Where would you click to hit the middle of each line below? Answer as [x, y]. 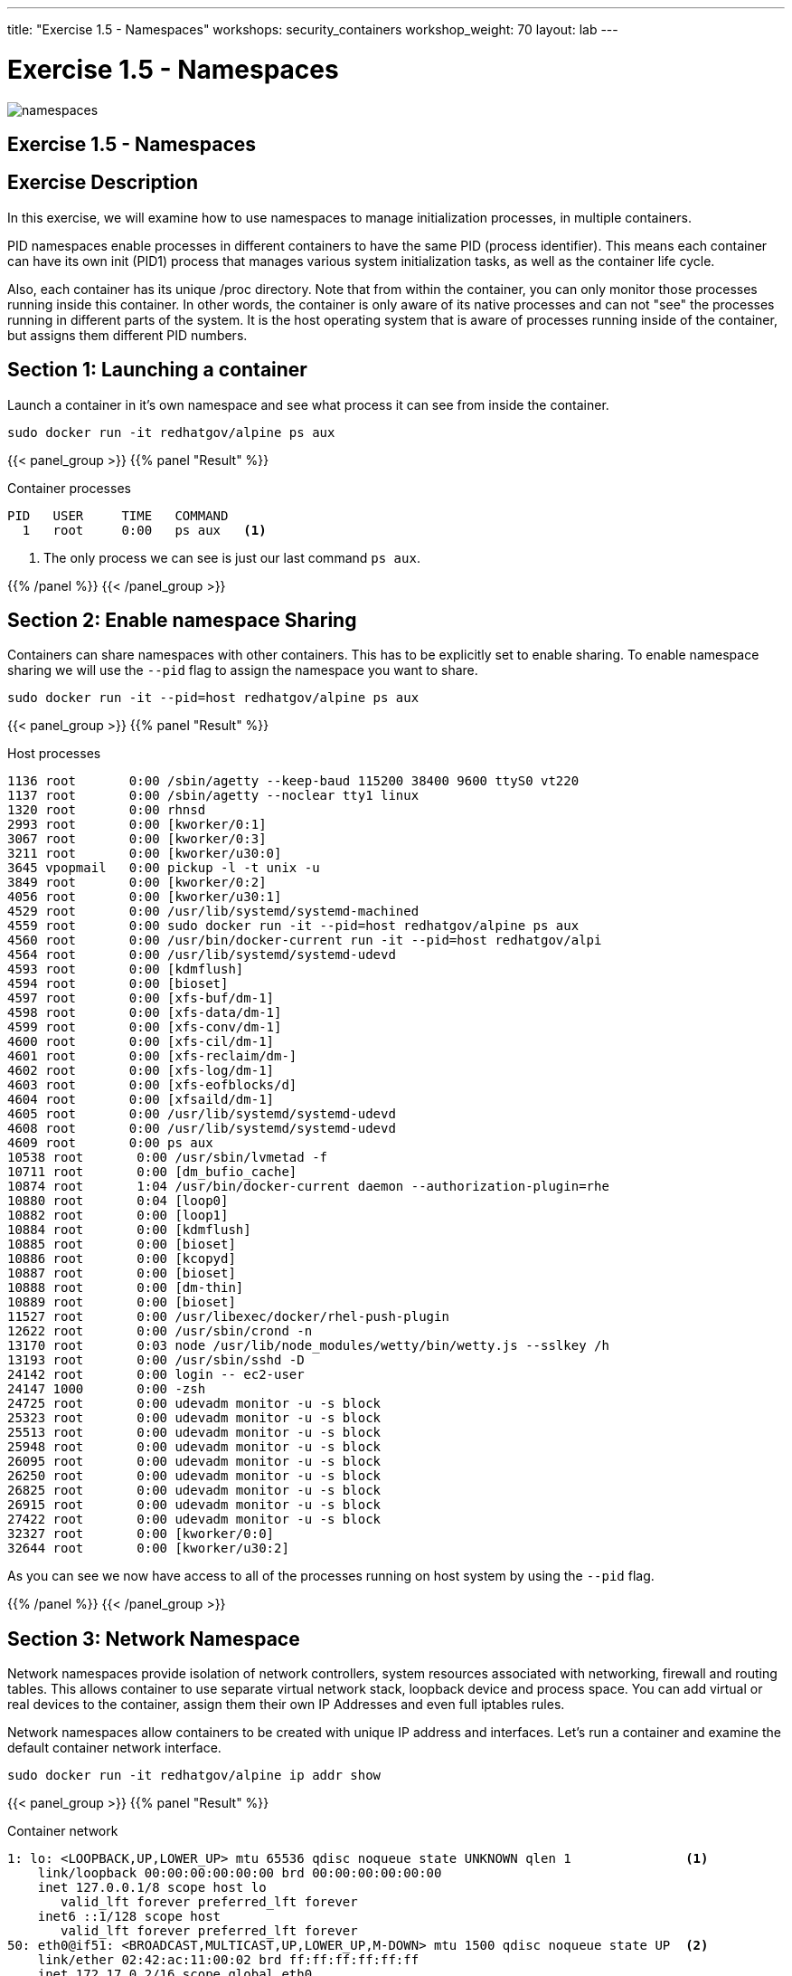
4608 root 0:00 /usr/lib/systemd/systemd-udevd [202, 1129]
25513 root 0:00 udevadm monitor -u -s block [194, 1433]
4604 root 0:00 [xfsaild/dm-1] [141, 1100]
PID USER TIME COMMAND [118, 515]
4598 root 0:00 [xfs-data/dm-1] [145, 1013]
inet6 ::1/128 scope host [129, 1917]
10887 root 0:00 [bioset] [122, 1273]
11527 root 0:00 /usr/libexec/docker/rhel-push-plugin [228, 1317]
